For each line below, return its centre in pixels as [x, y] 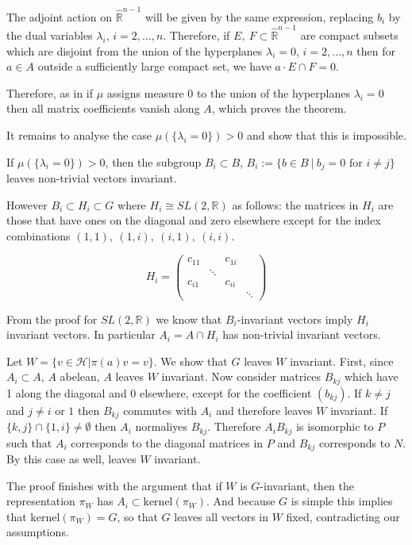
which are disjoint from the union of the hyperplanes [135, 50]
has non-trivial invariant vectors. [302, 334]
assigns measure [145, 92]
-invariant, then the [307, 485]
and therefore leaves [264, 410]
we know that [189, 319]
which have [371, 376]
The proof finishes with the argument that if [114, 485]
